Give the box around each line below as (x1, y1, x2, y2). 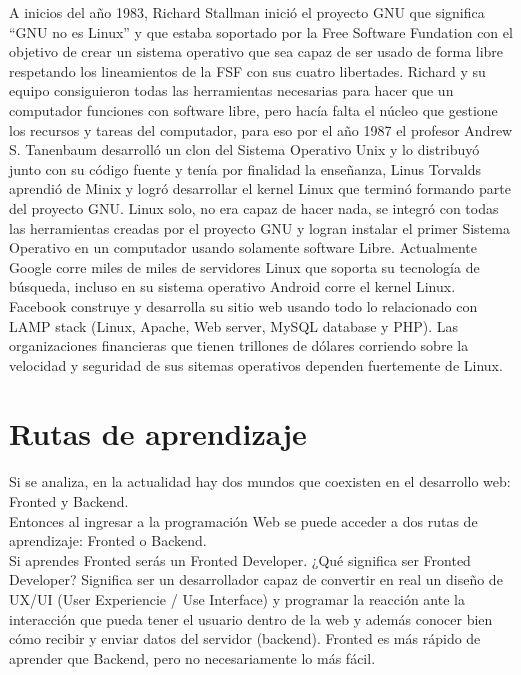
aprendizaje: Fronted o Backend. (9, 530, 207, 551)
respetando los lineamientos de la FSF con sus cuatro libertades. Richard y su (9, 60, 486, 81)
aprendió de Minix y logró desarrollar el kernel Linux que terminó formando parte (9, 178, 511, 199)
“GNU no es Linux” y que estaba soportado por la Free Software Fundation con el (9, 21, 513, 42)
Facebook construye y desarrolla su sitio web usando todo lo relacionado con (9, 295, 478, 316)
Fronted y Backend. (9, 491, 129, 511)
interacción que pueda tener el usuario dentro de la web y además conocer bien (9, 608, 493, 629)
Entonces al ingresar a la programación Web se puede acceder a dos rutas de (9, 510, 478, 531)
